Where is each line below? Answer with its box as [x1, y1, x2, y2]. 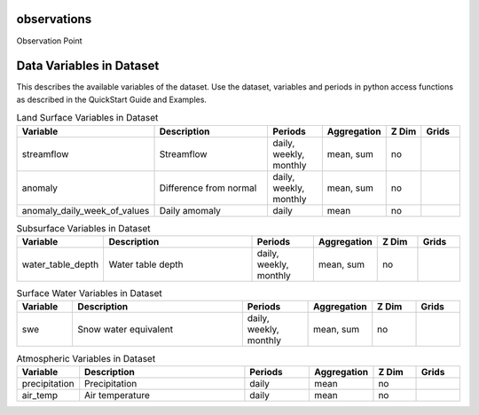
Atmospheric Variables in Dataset [16, 352, 156, 364]
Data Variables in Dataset [16, 59, 160, 74]
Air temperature [84, 388, 151, 401]
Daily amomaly [159, 204, 222, 216]
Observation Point [16, 35, 83, 46]
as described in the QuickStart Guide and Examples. [16, 94, 208, 105]
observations [16, 12, 92, 27]
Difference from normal [159, 182, 257, 194]
